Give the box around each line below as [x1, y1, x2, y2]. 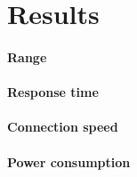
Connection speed [7, 117, 118, 136]
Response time [7, 83, 99, 101]
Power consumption [7, 152, 131, 171]
